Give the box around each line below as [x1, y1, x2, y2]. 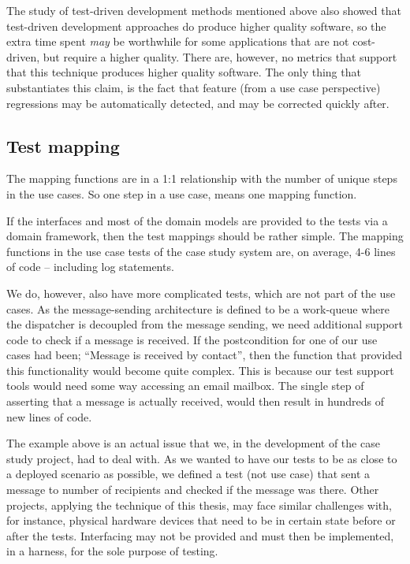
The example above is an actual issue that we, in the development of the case [6, 435, 380, 451]
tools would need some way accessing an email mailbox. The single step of [6, 377, 364, 394]
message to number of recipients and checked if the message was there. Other [6, 481, 379, 498]
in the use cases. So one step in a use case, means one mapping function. [6, 185, 357, 202]
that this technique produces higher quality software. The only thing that [6, 64, 361, 80]
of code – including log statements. [6, 258, 174, 275]
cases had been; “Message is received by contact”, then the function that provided [6, 347, 403, 363]
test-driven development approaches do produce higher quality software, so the [6, 17, 386, 34]
